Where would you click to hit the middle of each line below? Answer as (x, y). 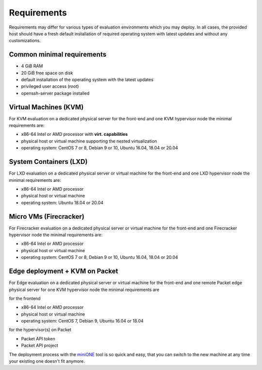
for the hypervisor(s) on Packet (40, 330)
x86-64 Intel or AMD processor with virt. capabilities (74, 134)
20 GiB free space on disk (47, 73)
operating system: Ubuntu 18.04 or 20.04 (62, 202)
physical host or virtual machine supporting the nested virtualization (89, 141)
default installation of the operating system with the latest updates (87, 80)
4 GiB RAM (32, 66)
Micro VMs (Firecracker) (47, 217)
